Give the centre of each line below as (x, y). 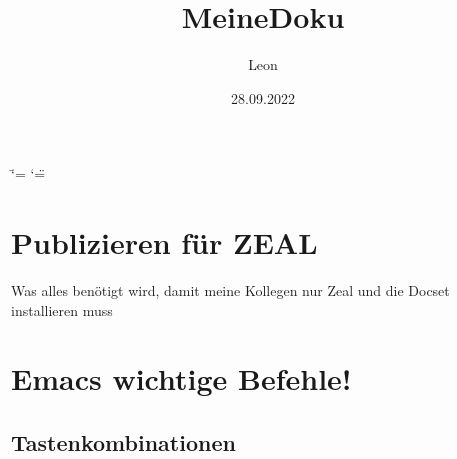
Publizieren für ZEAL (164, 242)
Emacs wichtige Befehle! (181, 378)
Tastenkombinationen (123, 441)
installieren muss (62, 309)
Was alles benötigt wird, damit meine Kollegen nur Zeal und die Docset (230, 290)
